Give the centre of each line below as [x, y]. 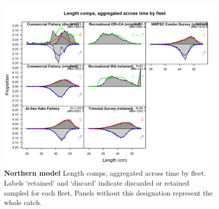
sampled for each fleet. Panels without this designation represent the [109, 192]
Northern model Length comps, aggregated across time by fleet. [105, 173]
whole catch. [23, 202]
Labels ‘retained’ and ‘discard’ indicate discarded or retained [97, 183]
